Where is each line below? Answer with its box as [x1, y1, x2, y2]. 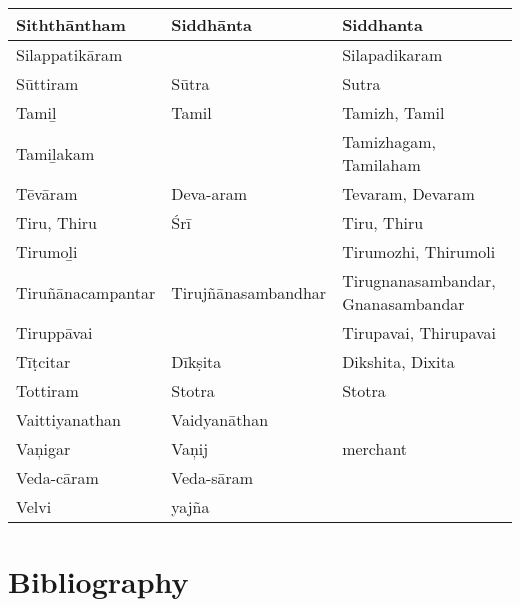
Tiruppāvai [16, 321, 93, 344]
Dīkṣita [171, 350, 222, 373]
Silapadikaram [342, 43, 443, 66]
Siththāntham [16, 13, 126, 36]
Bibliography [8, 561, 189, 602]
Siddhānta [171, 13, 252, 36]
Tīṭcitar [16, 350, 71, 373]
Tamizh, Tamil [342, 101, 445, 124]
